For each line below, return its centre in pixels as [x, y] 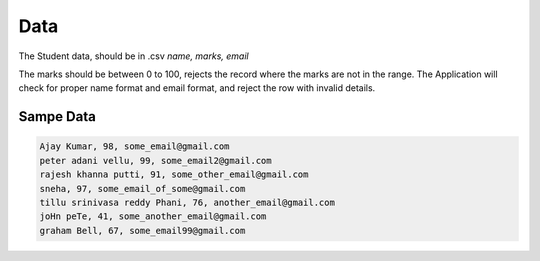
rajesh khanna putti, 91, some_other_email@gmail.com [174, 174]
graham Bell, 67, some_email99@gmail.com [142, 230]
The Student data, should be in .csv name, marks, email [133, 56]
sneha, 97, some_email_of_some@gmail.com [142, 188]
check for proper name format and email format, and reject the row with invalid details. [197, 88]
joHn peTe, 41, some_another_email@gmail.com [153, 216]
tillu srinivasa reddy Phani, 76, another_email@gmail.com [187, 202]
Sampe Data [57, 116]
